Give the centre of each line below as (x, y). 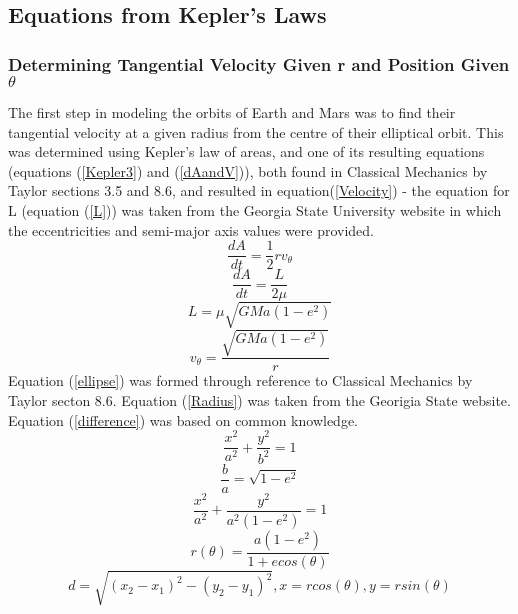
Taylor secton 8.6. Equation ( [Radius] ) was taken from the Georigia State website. (259, 400)
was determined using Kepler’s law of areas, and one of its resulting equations (246, 151)
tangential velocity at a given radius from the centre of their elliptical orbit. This (256, 131)
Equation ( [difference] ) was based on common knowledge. (183, 419)
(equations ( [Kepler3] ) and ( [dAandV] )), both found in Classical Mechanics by (248, 170)
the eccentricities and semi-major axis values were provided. (191, 229)
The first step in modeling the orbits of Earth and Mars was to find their (232, 112)
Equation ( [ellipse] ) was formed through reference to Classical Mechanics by (240, 380)
